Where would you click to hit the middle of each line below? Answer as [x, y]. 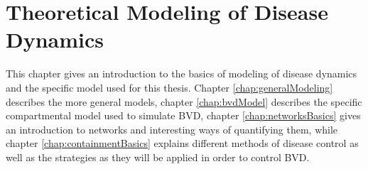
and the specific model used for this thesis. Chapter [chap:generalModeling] [169, 87]
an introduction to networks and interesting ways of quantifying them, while [172, 129]
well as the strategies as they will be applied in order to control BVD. [158, 157]
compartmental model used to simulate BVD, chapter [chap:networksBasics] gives [183, 115]
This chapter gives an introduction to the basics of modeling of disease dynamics [182, 73]
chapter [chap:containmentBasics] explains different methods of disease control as [182, 143]
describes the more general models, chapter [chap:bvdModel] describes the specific [184, 101]
